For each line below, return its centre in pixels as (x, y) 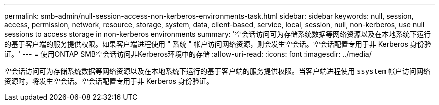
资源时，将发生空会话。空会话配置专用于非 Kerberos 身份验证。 (109, 81)
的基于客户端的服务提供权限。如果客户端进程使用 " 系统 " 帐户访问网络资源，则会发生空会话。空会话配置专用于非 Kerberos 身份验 (218, 44)
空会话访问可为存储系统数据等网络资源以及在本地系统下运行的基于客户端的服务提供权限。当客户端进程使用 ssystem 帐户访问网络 (217, 71)
